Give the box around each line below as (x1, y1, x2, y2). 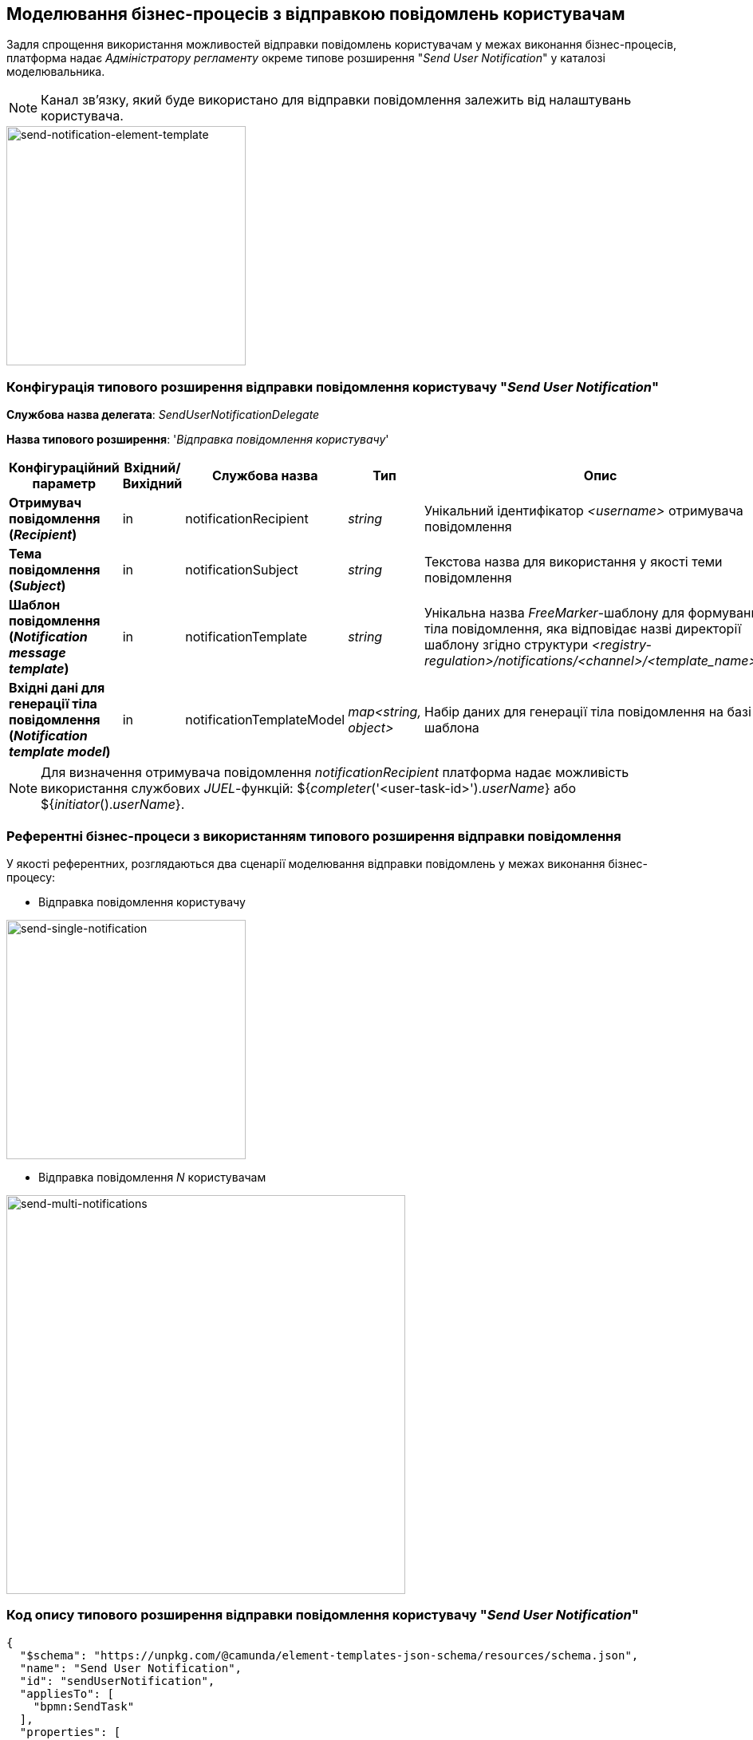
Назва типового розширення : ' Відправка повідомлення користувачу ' (6, 432, 389, 447)
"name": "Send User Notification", (19, 1661, 242, 1675)
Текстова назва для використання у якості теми (424, 554, 723, 570)
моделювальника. (6, 65, 105, 79)
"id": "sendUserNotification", (19, 1674, 215, 1687)
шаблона (424, 720, 479, 736)
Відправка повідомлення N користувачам (38, 1170, 266, 1184)
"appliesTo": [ (19, 1687, 114, 1700)
